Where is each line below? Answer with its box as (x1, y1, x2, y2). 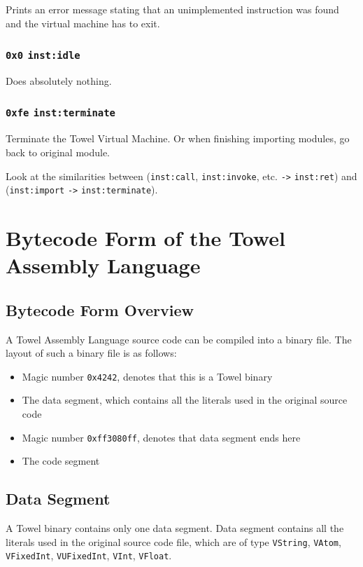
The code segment (22, 453, 100, 468)
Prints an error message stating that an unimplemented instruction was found (6, 2, 339, 16)
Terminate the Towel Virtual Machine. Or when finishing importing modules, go (6, 131, 350, 146)
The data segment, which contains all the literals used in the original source (22, 392, 348, 407)
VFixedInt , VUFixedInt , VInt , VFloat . (6, 548, 172, 563)
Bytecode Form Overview (6, 299, 194, 320)
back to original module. (6, 144, 111, 159)
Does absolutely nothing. (6, 73, 112, 88)
